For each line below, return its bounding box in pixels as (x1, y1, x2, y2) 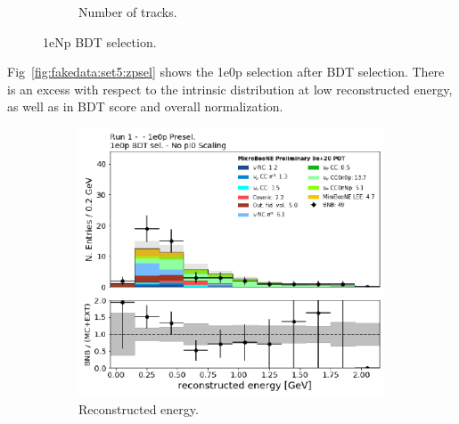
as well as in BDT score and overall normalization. (7, 97, 283, 116)
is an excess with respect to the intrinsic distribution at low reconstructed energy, (7, 79, 453, 98)
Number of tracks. (78, 3, 177, 20)
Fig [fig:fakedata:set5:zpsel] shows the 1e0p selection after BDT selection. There (7, 62, 445, 81)
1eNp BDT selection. (43, 32, 157, 51)
